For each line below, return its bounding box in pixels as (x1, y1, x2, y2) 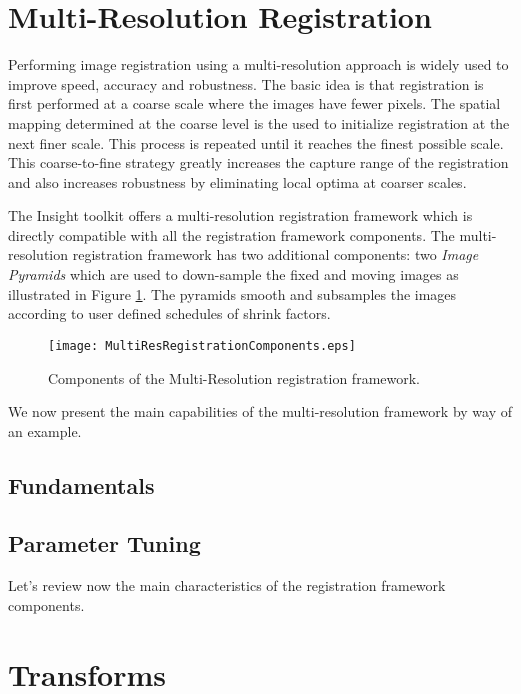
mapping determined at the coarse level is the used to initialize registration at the (8, 112, 510, 133)
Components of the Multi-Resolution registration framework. (48, 367, 420, 388)
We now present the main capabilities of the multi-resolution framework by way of (8, 401, 512, 422)
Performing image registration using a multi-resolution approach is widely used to (8, 54, 509, 75)
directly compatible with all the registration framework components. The (8, 224, 455, 245)
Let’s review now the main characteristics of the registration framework (8, 575, 446, 596)
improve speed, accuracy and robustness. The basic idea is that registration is (8, 73, 484, 94)
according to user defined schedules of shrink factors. (8, 303, 331, 324)
